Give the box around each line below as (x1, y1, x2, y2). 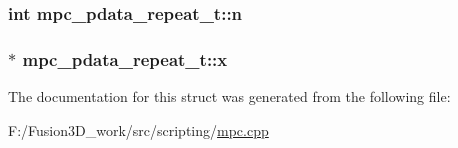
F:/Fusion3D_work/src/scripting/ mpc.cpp (8, 119, 269, 140)
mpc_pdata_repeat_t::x (22, 46, 228, 71)
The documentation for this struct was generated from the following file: (8, 86, 451, 107)
